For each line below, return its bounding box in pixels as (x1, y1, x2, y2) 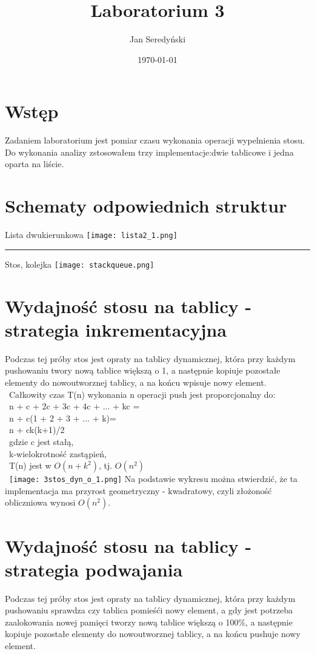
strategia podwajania (5, 557, 183, 581)
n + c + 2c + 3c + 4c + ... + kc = (8, 400, 140, 412)
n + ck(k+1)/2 (8, 423, 65, 436)
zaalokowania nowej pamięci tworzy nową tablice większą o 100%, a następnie (5, 615, 293, 628)
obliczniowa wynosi (5, 496, 76, 509)
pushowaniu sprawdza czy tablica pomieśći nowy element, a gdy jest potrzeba (5, 604, 293, 616)
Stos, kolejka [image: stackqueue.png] (5, 257, 154, 270)
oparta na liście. (5, 157, 64, 170)
